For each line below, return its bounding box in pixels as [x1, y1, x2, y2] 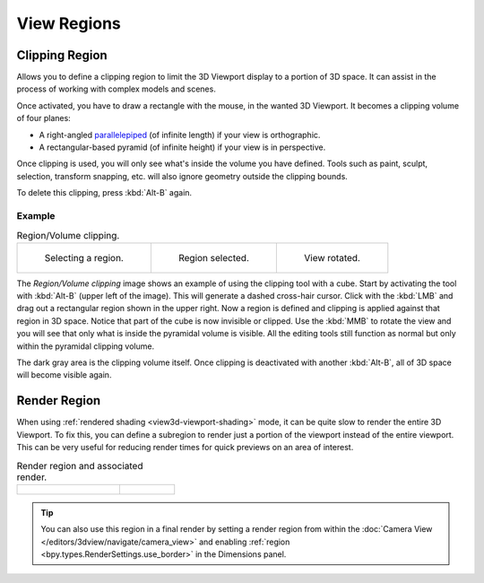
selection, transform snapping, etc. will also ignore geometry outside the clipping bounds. [16, 170, 349, 181]
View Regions [16, 13, 121, 33]
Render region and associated [16, 459, 143, 472]
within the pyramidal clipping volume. [16, 341, 155, 352]
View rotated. [303, 251, 360, 264]
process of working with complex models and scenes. [16, 83, 217, 94]
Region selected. [177, 251, 250, 264]
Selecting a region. [44, 251, 125, 264]
